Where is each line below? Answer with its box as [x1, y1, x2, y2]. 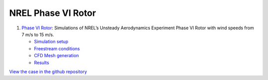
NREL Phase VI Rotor [9, 7, 96, 18]
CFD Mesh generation [34, 53, 79, 59]
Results [34, 60, 50, 66]
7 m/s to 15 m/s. [21, 31, 54, 37]
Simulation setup [34, 39, 68, 45]
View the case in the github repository [9, 69, 87, 75]
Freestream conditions [34, 45, 80, 52]
